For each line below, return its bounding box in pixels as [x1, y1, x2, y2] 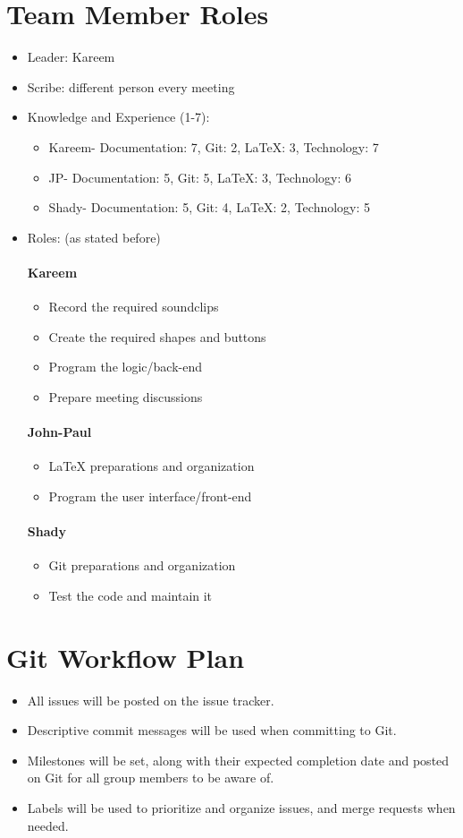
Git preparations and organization [48, 556, 236, 575]
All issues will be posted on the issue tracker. [27, 690, 274, 709]
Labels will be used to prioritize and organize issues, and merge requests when [27, 798, 456, 817]
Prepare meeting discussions [48, 387, 203, 406]
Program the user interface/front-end [48, 486, 252, 505]
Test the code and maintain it [48, 586, 213, 604]
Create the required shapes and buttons [48, 327, 266, 346]
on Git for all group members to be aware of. [27, 768, 274, 787]
